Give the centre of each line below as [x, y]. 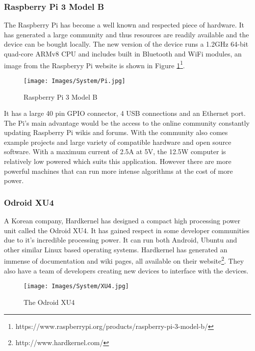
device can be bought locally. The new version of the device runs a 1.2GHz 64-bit [126, 44]
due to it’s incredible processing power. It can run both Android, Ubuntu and [121, 240]
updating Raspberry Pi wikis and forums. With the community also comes [116, 132]
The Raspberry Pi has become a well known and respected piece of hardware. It [124, 25]
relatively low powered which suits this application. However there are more [118, 161]
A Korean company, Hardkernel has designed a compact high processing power [122, 221]
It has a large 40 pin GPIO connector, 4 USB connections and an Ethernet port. [125, 113]
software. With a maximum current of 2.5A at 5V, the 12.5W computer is [115, 151]
